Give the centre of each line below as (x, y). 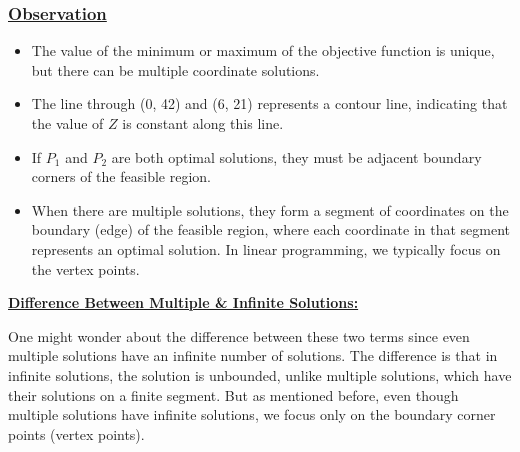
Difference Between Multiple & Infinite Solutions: (183, 302)
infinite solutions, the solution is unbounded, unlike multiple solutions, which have (260, 374)
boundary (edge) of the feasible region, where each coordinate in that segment (271, 229)
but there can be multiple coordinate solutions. (175, 69)
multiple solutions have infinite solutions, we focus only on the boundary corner (252, 414)
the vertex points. (85, 268)
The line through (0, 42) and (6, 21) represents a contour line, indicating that (269, 103)
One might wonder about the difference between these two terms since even (239, 335)
